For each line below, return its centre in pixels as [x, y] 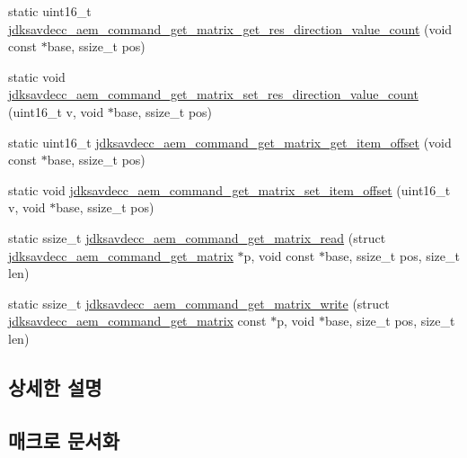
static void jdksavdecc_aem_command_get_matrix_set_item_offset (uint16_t [229, 189]
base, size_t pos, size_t [390, 321]
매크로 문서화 [64, 440]
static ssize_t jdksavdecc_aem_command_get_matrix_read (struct [197, 237]
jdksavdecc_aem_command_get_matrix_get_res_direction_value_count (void [230, 28]
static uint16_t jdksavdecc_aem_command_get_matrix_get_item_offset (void [230, 142]
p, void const [279, 255]
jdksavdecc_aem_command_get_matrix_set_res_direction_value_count [213, 94]
